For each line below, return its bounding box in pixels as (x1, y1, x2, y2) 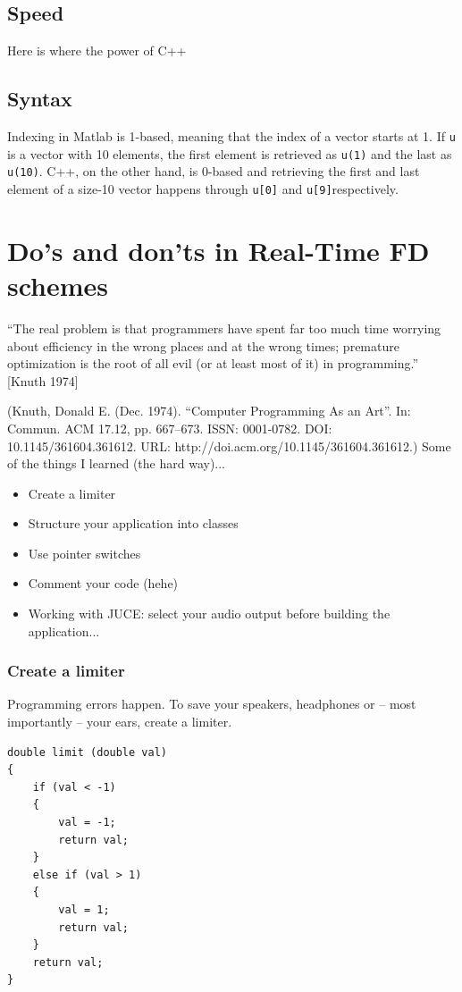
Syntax (7, 85, 72, 113)
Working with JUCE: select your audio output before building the (28, 604, 391, 623)
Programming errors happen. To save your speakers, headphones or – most (7, 694, 416, 713)
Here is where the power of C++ (7, 41, 187, 60)
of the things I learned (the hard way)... (7, 454, 226, 473)
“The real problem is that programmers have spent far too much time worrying (7, 318, 441, 337)
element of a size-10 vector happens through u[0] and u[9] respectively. (7, 179, 399, 198)
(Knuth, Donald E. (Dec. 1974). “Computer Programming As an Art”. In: (7, 401, 411, 420)
